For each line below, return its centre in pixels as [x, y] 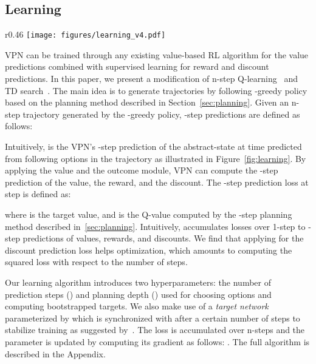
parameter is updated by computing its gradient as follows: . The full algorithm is [157, 341]
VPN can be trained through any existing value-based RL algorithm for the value [157, 54]
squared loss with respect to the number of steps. [96, 262]
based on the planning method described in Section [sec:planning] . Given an [147, 102]
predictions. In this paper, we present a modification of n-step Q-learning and [151, 79]
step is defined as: [38, 194]
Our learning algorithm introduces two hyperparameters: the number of [138, 282]
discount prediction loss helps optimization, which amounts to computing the [149, 250]
